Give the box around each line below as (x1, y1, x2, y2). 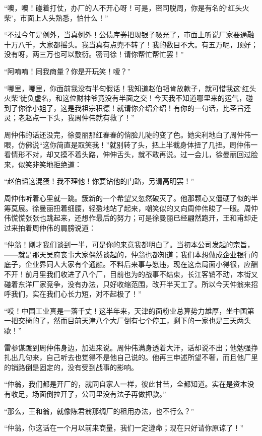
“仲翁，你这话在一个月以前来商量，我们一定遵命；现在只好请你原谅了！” (4, 422, 244, 433)
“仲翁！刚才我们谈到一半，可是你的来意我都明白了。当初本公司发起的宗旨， (4, 239, 254, 250)
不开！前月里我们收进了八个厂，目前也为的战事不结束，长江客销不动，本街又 (4, 269, 258, 279)
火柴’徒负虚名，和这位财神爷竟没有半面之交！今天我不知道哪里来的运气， (4, 93, 246, 103)
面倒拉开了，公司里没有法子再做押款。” (39, 389, 166, 399)
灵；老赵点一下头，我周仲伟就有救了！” (4, 112, 135, 123)
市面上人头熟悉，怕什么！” (20, 12, 108, 23)
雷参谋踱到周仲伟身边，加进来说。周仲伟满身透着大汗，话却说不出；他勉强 (4, 342, 251, 352)
